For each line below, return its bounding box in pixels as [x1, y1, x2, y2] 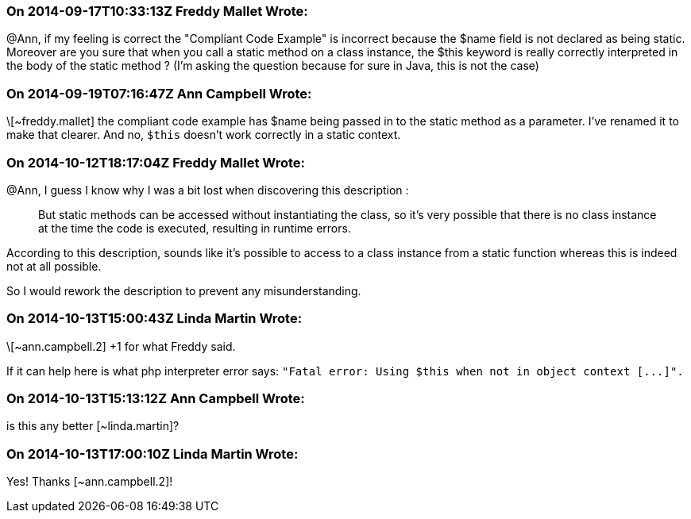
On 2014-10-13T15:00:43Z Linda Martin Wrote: [6, 310, 303, 327]
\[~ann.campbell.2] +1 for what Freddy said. [6, 339, 236, 353]
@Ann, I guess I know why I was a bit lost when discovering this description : [6, 183, 409, 197]
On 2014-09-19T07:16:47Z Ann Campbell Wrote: [6, 85, 312, 102]
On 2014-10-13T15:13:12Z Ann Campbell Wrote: [6, 390, 305, 406]
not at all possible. [6, 259, 102, 273]
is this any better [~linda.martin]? [6, 419, 180, 433]
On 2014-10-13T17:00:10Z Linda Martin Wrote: [6, 445, 299, 462]
